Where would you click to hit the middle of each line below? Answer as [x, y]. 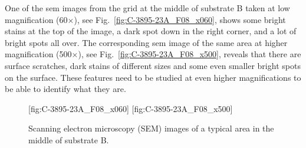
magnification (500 [38, 54]
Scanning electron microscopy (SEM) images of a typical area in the [151, 128]
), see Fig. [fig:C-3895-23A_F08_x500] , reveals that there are [190, 54]
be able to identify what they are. [65, 89]
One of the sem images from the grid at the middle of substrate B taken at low [147, 8]
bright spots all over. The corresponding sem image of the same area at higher [146, 42]
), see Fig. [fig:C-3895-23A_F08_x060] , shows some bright [180, 19]
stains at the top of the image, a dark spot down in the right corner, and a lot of [151, 31]
